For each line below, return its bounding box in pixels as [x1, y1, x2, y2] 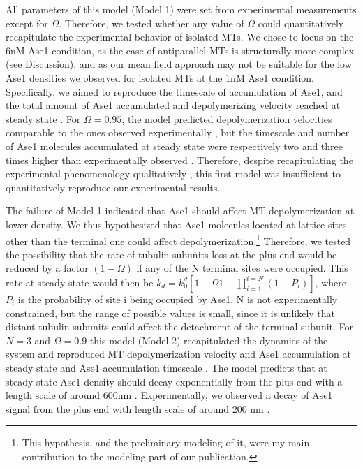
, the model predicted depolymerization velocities [121, 111, 332, 126]
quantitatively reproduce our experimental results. [6, 180, 221, 194]
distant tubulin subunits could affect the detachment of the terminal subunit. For [6, 319, 354, 334]
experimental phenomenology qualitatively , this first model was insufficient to [6, 166, 341, 181]
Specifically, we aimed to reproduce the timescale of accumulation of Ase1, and [6, 84, 343, 98]
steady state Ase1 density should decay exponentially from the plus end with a [6, 374, 343, 388]
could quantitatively [258, 15, 344, 30]
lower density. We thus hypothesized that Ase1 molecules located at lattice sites [6, 217, 347, 231]
